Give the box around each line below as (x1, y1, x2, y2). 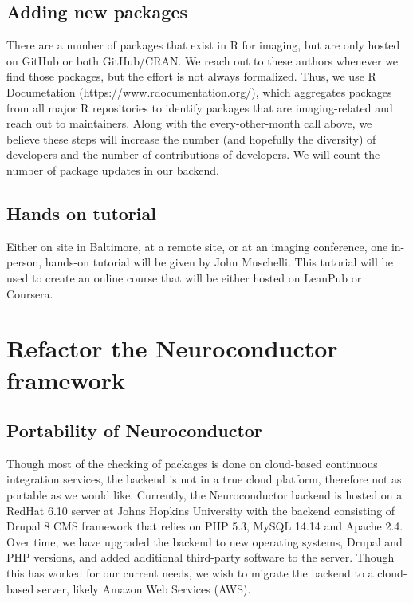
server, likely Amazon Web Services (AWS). (37, 580, 251, 597)
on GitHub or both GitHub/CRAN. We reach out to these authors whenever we (6, 52, 399, 69)
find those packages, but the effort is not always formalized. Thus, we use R (6, 68, 376, 85)
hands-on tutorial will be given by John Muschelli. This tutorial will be (45, 254, 393, 270)
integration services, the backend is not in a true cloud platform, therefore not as (6, 471, 402, 487)
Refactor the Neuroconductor (6, 332, 338, 365)
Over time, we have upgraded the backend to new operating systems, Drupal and (6, 533, 403, 550)
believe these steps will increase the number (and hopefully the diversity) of (6, 130, 376, 147)
